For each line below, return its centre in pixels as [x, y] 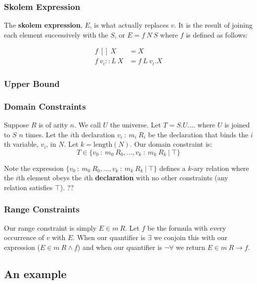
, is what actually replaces [129, 25]
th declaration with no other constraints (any [157, 178]
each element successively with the [56, 34]
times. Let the [47, 134]
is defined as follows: [217, 34]
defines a [172, 168]
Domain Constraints [45, 106]
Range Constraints [42, 209]
